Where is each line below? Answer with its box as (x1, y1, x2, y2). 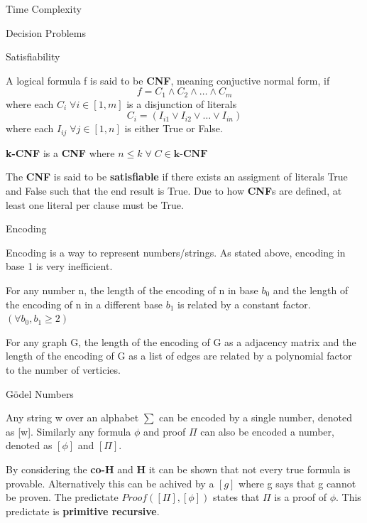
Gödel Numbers (6, 386, 74, 401)
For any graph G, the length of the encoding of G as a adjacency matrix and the (6, 334, 356, 349)
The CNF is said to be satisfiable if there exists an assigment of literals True (6, 169, 348, 184)
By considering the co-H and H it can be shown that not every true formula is (6, 461, 351, 476)
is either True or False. (124, 121, 223, 136)
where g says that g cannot (239, 475, 356, 490)
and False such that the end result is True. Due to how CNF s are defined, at (6, 183, 342, 198)
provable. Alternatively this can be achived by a (6, 475, 214, 490)
